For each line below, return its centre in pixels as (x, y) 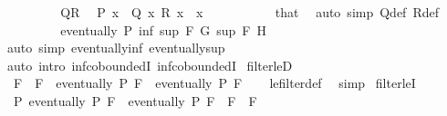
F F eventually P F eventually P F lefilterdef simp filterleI (214, 83)
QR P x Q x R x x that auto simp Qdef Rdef (249, 12)
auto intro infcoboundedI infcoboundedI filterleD (150, 65)
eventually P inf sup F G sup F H (163, 29)
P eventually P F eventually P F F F (135, 100)
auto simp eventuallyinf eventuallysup (116, 48)
